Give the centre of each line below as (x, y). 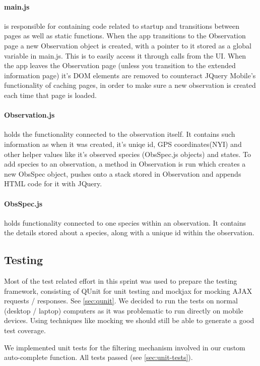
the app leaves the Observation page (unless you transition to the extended (120, 65)
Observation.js (29, 115)
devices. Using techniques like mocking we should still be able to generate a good (129, 320)
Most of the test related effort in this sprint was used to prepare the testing (121, 281)
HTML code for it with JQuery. (53, 184)
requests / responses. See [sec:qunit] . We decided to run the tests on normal (121, 301)
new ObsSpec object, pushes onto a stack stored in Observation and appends (123, 173)
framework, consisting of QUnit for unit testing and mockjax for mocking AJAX (128, 291)
